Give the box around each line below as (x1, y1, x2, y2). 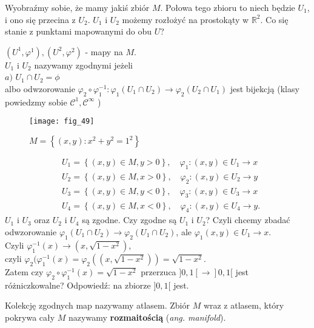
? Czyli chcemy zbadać (205, 213, 290, 226)
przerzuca (141, 265, 176, 278)
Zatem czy (5, 265, 44, 278)
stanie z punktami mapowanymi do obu (5, 25, 152, 38)
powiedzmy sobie (5, 95, 67, 108)
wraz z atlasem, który (203, 299, 284, 312)
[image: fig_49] (29, 117, 95, 126)
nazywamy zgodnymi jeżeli (34, 58, 133, 71)
